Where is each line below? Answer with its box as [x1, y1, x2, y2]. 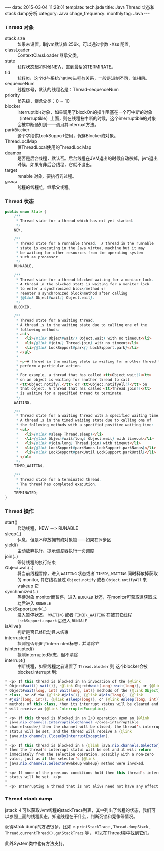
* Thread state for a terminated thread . [16, 477, 102, 482]
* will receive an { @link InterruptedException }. [5, 706, 108, 711]
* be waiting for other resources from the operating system [16, 250, 143, 255]
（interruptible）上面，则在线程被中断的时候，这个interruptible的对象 [17, 115, 156, 121]
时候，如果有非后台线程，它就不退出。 [17, 162, 94, 168]
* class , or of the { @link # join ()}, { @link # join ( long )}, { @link [5, 693, 143, 697]
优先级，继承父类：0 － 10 [17, 98, 70, 104]
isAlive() [5, 623, 22, 629]
